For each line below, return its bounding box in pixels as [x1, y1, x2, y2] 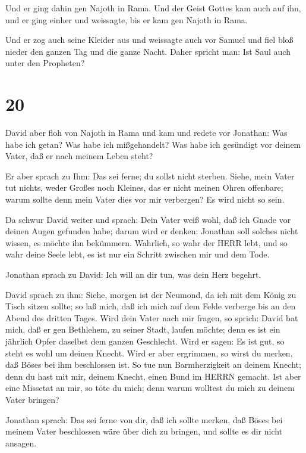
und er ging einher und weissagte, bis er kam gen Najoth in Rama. [5, 13, 248, 26]
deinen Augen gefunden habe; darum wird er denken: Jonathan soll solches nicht [5, 225, 298, 237]
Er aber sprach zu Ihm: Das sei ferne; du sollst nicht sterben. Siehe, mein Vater [5, 169, 295, 182]
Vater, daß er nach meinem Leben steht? [5, 150, 153, 162]
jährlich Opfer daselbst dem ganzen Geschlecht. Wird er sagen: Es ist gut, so [5, 335, 285, 347]
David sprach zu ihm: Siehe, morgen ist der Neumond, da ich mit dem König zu [5, 288, 296, 300]
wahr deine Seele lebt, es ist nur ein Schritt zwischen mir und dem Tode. [5, 248, 270, 260]
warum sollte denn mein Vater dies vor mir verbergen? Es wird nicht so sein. [5, 193, 285, 206]
